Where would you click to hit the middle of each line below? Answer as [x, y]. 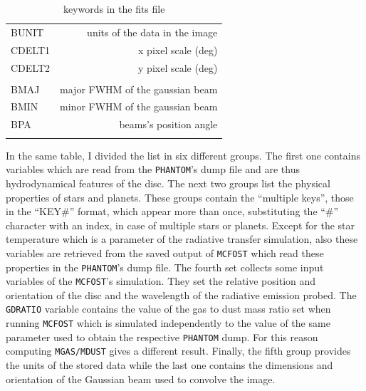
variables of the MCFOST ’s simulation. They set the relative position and [161, 281]
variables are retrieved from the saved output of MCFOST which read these [165, 252]
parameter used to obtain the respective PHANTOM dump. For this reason [162, 337]
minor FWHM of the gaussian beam [139, 106]
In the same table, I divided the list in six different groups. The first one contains [183, 155]
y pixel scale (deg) [178, 67]
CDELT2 [31, 67]
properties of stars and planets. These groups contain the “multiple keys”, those [180, 197]
